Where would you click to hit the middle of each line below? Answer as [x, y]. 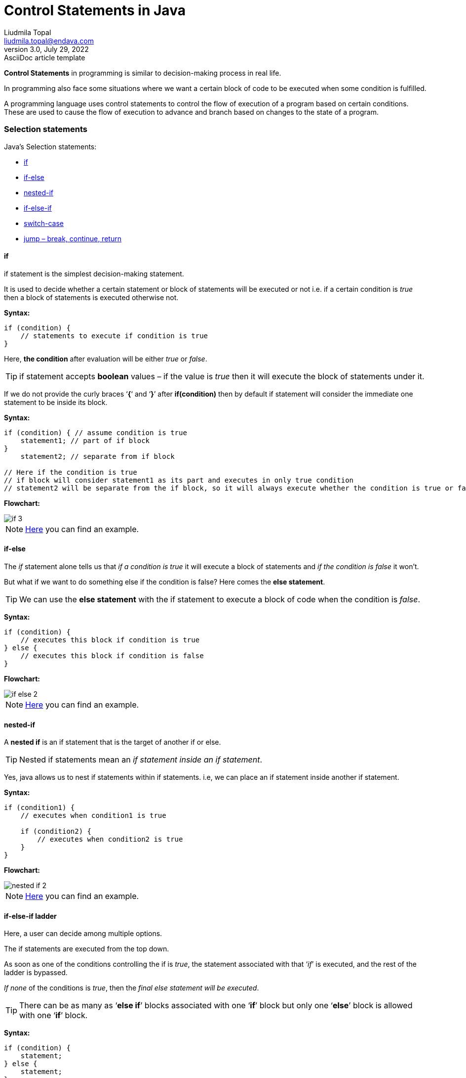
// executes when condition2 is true [110, 839]
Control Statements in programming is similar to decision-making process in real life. [143, 73]
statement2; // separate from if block [97, 456]
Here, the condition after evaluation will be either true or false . [106, 359]
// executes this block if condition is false [112, 655]
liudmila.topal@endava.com [49, 41]
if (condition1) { [39, 808]
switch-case [44, 223]
